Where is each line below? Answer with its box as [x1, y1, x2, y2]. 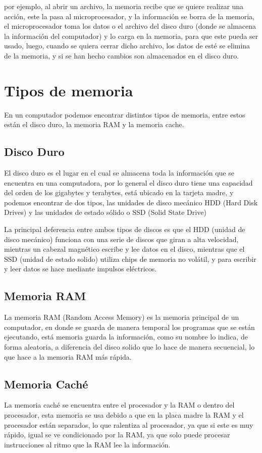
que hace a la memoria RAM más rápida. [4, 351, 132, 362]
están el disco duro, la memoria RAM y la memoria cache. [4, 119, 184, 130]
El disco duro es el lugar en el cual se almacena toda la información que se [4, 167, 234, 178]
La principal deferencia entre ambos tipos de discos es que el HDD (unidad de [4, 224, 245, 235]
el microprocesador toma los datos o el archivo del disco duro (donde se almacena [4, 21, 256, 31]
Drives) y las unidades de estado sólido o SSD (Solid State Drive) [4, 207, 206, 217]
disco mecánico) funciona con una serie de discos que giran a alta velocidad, [4, 234, 239, 244]
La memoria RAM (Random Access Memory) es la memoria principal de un [4, 312, 239, 322]
